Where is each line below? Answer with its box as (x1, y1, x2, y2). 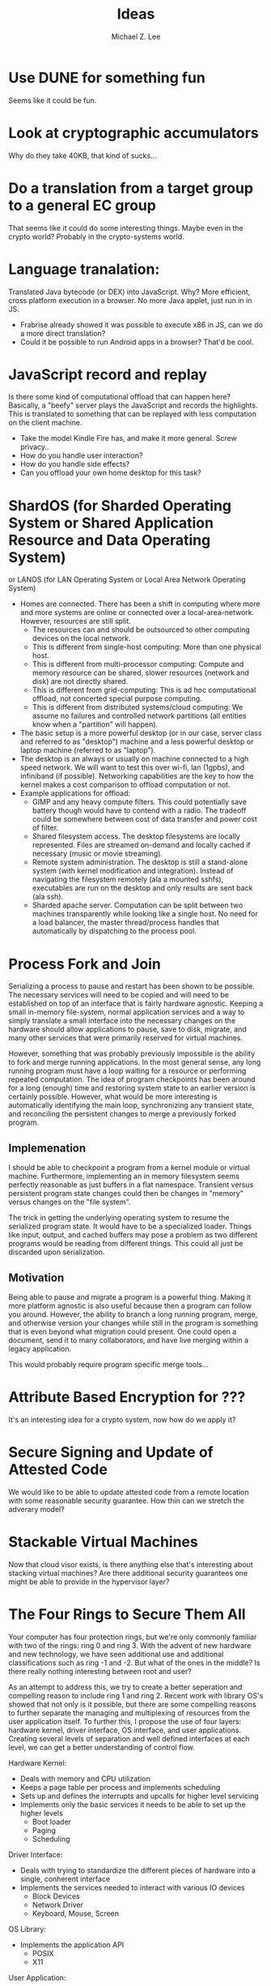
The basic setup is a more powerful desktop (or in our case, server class (19, 728, 262, 738)
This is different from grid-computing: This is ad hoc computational (32, 685, 256, 695)
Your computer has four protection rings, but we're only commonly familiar (8, 1632, 257, 1642)
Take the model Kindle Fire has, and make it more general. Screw (19, 434, 237, 443)
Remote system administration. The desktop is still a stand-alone (32, 857, 248, 867)
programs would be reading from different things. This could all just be (8, 1239, 244, 1249)
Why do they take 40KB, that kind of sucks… (8, 151, 157, 160)
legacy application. (8, 1343, 71, 1353)
